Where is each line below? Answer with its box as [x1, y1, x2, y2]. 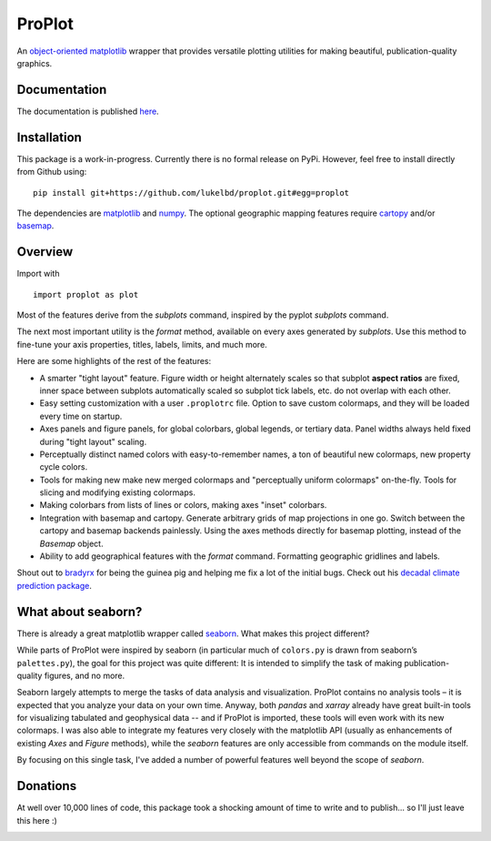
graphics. [16, 57, 53, 68]
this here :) [16, 815, 58, 826]
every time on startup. [39, 410, 123, 421]
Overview [16, 244, 74, 259]
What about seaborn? [16, 603, 143, 619]
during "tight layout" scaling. [39, 436, 147, 447]
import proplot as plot [33, 289, 139, 299]
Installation [16, 129, 82, 145]
